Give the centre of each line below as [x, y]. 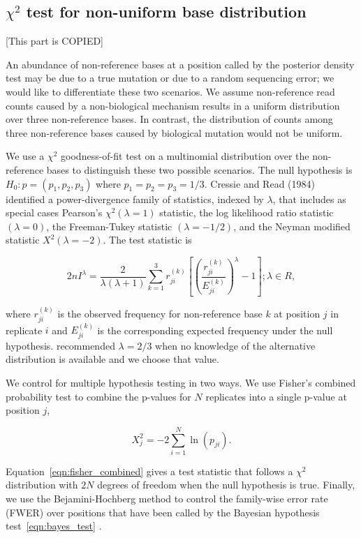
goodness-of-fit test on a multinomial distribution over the [185, 156]
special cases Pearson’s [54, 212]
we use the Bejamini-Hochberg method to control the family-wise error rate [167, 499]
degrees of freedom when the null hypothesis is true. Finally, [226, 485]
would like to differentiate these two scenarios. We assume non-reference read [170, 91]
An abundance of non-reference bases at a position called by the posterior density [180, 64]
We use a [25, 156]
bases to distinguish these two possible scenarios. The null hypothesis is [199, 169]
